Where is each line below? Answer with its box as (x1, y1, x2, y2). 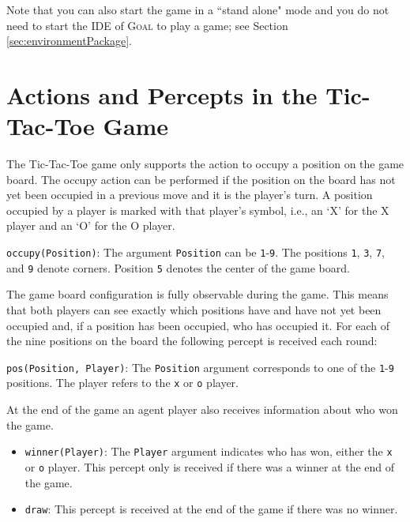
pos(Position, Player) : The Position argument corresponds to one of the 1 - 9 (6, 359, 394, 375)
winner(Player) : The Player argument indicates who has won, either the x (24, 443, 393, 460)
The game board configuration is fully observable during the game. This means (6, 286, 389, 302)
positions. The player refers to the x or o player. (6, 374, 239, 391)
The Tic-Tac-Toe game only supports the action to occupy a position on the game (6, 156, 404, 172)
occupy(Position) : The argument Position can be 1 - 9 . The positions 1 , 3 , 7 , (6, 244, 385, 261)
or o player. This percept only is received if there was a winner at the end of (24, 458, 395, 475)
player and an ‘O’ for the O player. (6, 217, 175, 234)
